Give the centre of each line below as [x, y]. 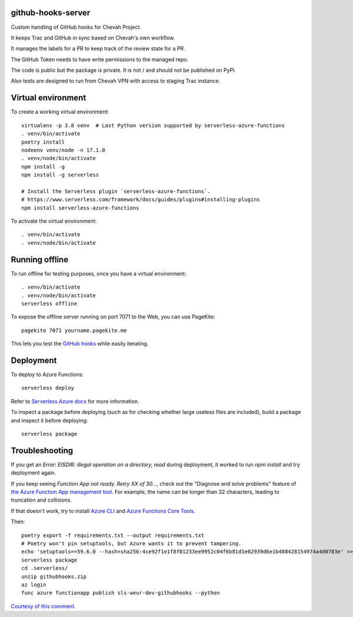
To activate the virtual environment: [54, 221]
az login [34, 585]
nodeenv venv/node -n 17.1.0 [63, 150]
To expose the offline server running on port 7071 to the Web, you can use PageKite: [113, 317]
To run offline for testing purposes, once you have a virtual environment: [99, 273]
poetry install [43, 142]
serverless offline [49, 303]
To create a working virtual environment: [60, 112]
